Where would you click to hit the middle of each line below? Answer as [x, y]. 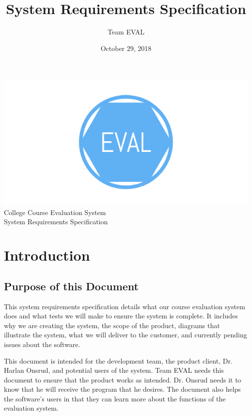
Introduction [47, 255]
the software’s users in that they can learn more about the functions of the [115, 398]
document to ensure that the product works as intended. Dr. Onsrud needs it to [123, 379]
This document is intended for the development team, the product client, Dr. [118, 360]
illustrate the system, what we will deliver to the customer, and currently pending [126, 335]
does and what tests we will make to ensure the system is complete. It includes [121, 316]
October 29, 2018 [126, 48]
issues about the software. [42, 344]
